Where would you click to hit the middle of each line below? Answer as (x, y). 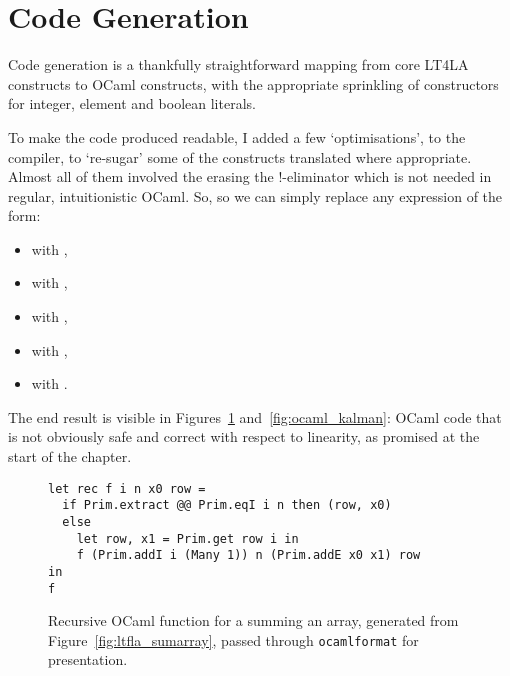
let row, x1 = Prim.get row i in (187, 538)
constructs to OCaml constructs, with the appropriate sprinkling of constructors (253, 83)
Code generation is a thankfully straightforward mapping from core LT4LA (238, 64)
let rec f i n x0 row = (127, 488)
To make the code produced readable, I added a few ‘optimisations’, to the (237, 136)
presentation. (88, 659)
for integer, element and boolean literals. (132, 103)
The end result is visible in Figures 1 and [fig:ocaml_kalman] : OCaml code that (255, 416)
